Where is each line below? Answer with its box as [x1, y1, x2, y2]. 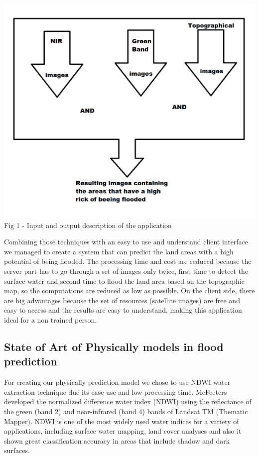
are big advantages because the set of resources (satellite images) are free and [4, 295, 240, 305]
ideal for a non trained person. [4, 314, 97, 325]
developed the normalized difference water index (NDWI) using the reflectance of [4, 396, 252, 407]
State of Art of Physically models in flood [4, 339, 224, 354]
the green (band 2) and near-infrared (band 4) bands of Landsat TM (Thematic [4, 406, 248, 416]
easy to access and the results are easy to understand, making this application [4, 305, 242, 315]
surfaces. [4, 445, 30, 456]
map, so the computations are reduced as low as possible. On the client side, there [4, 285, 255, 296]
